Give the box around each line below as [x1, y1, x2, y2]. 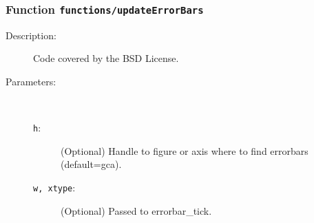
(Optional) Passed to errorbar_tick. [61, 203, 212, 217]
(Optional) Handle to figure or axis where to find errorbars [61, 143, 308, 158]
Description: [6, 28, 56, 42]
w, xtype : [33, 180, 76, 194]
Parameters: [6, 74, 56, 88]
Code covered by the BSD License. [33, 51, 179, 65]
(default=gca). [61, 157, 122, 171]
